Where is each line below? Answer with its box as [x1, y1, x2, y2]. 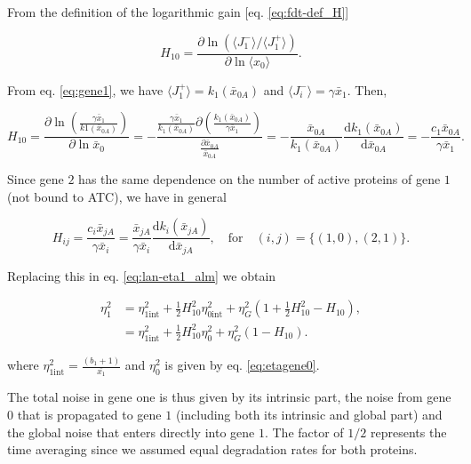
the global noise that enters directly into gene [7, 422, 255, 441]
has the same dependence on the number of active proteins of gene [78, 170, 441, 188]
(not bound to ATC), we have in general [7, 187, 227, 205]
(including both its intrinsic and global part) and [175, 404, 443, 423]
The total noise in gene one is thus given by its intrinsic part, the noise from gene [7, 388, 451, 406]
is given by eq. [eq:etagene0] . [164, 356, 320, 374]
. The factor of [264, 422, 344, 441]
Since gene [7, 170, 64, 188]
